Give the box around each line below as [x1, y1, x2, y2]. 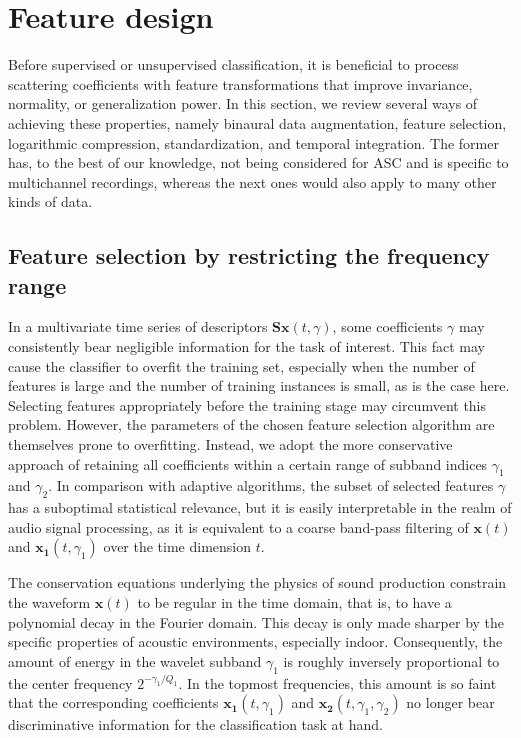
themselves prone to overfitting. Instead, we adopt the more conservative [8, 434, 453, 455]
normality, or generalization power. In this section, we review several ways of [8, 93, 478, 114]
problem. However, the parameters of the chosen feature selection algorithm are [8, 414, 495, 435]
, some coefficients [332, 316, 443, 337]
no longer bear [406, 692, 495, 713]
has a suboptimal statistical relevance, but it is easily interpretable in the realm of [8, 497, 512, 518]
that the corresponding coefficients [8, 692, 219, 713]
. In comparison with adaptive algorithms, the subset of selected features [48, 475, 494, 496]
